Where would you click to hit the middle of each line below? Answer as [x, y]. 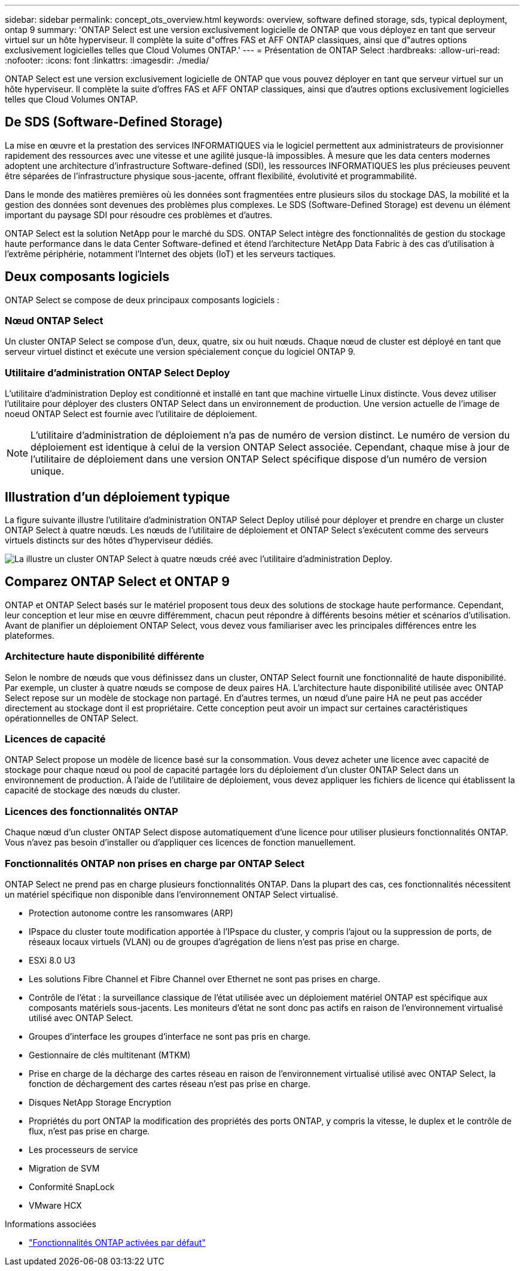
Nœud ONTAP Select [54, 321]
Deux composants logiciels [87, 277]
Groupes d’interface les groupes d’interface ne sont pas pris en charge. [170, 1036]
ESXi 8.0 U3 [52, 960]
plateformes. [30, 635]
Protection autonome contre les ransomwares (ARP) [131, 913]
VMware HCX [55, 1205]
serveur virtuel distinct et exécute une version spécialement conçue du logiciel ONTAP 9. [180, 352]
